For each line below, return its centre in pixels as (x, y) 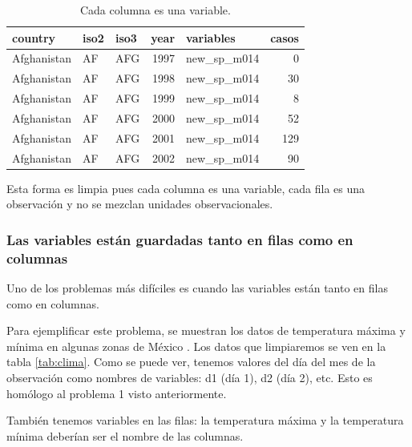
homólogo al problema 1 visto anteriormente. (117, 393)
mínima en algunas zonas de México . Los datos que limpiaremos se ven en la (196, 346)
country (34, 37)
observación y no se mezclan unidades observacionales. (140, 204)
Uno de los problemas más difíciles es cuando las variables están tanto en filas (197, 288)
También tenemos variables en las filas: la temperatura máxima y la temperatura (205, 420)
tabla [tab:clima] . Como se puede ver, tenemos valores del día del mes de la (191, 362)
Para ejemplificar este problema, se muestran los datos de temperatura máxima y (206, 330)
